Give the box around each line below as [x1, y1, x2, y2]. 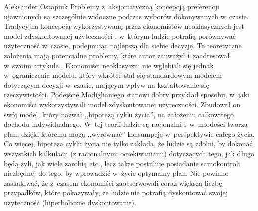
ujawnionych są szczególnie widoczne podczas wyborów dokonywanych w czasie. [4, 11, 249, 21]
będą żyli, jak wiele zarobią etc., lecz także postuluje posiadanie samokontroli [4, 158, 240, 168]
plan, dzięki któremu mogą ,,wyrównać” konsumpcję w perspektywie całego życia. [4, 128, 255, 139]
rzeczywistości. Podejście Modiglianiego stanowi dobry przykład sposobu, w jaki [4, 89, 250, 100]
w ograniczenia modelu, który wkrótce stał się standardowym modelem [4, 70, 222, 80]
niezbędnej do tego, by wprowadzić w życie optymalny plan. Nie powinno [4, 168, 229, 178]
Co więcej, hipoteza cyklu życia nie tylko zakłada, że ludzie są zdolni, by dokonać [4, 138, 253, 149]
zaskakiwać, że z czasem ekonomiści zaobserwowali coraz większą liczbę [4, 177, 222, 188]
